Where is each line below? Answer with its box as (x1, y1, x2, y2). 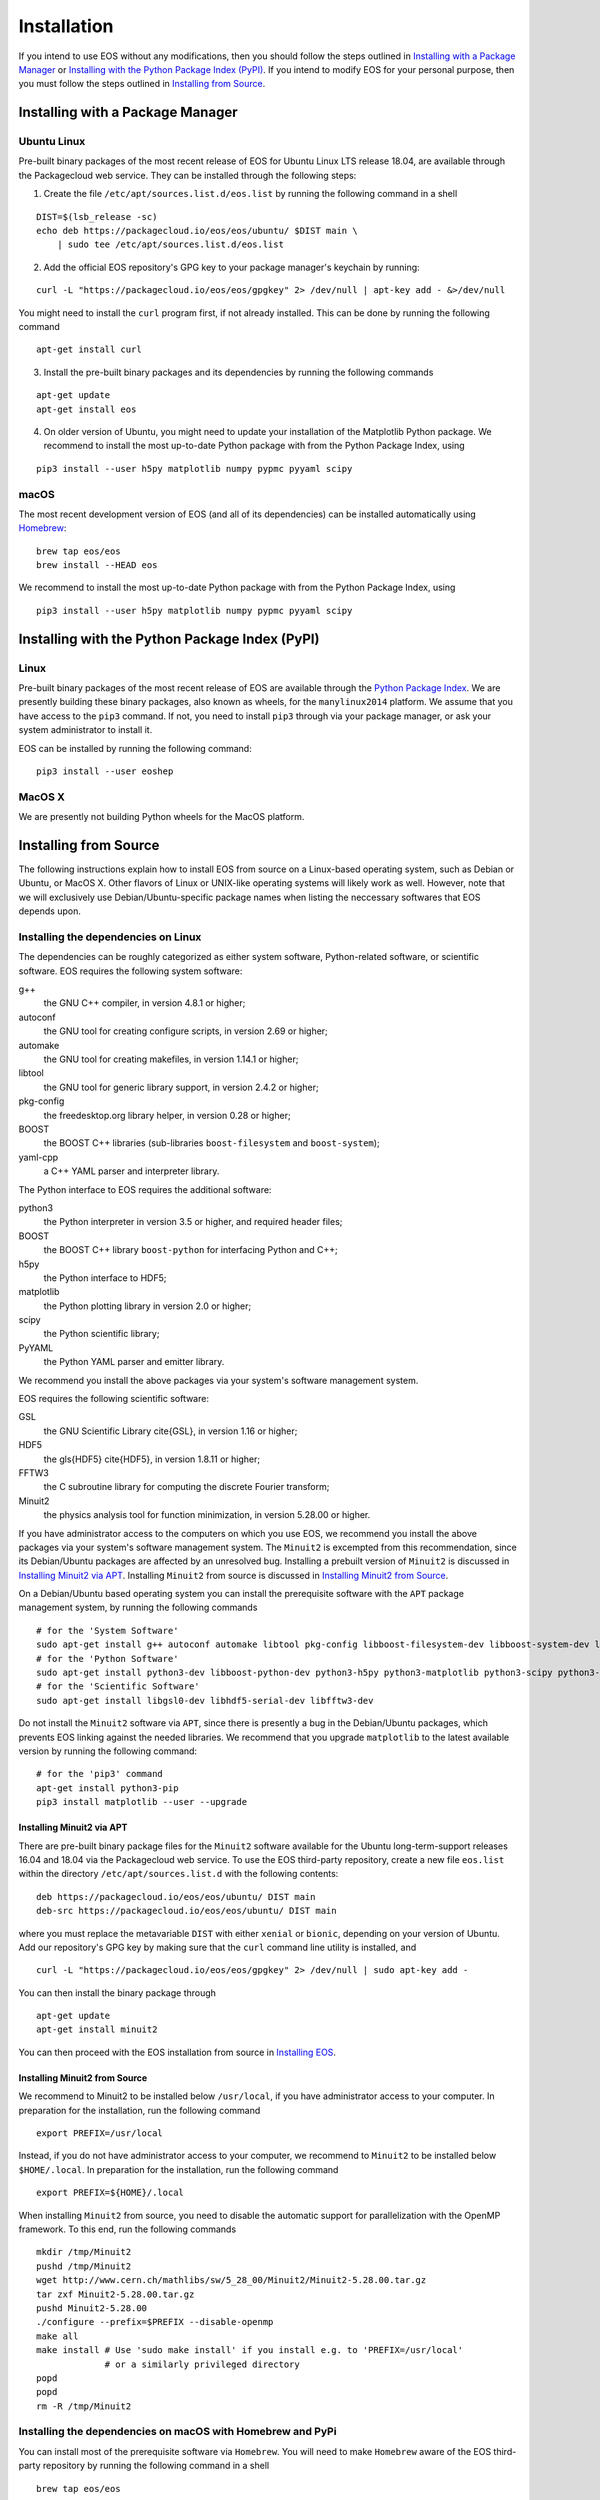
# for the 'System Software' (36, 1625, 179, 1636)
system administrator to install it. (18, 724, 153, 736)
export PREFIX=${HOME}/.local (36, 2187, 185, 2199)
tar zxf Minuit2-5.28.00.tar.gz (36, 2288, 195, 2300)
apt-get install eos (36, 403, 137, 415)
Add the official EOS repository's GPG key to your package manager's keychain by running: (43, 261, 420, 273)
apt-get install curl (36, 344, 142, 355)
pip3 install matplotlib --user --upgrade (36, 1796, 248, 1808)
